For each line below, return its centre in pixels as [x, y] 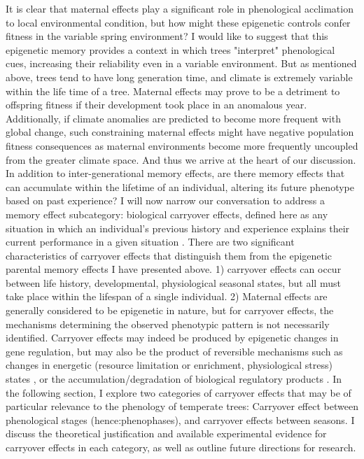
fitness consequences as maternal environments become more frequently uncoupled [182, 145]
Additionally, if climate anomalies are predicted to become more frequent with [173, 118]
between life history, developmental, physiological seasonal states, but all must [173, 282]
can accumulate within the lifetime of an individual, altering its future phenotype [180, 186]
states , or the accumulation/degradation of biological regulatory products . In [174, 379]
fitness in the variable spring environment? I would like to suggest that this [167, 36]
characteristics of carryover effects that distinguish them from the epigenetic [169, 255]
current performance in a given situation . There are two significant [150, 242]
